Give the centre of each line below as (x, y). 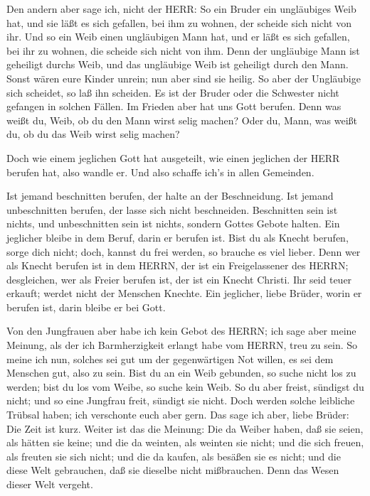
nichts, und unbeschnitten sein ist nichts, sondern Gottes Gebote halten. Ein (173, 223)
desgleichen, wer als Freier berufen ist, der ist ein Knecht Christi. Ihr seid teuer (179, 279)
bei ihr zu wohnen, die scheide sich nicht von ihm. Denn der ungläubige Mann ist (183, 50)
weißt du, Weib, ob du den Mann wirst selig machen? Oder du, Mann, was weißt (182, 120)
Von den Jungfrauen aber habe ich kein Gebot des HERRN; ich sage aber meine (181, 331)
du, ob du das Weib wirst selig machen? (93, 134)
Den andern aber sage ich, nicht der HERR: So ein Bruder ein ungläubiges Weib (181, 9)
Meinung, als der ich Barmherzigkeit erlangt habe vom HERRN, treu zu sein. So (182, 345)
